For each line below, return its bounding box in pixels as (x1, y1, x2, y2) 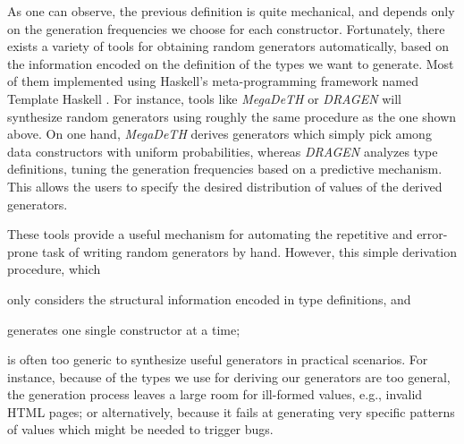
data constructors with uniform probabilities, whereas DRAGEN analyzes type (7, 141, 438, 160)
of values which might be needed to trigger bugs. (7, 420, 274, 439)
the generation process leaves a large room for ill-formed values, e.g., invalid (7, 385, 423, 404)
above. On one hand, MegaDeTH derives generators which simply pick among (7, 124, 432, 143)
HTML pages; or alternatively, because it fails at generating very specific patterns (7, 402, 455, 421)
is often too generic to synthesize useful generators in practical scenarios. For (7, 350, 428, 369)
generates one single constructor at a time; (7, 320, 240, 338)
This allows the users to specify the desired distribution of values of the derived (7, 176, 443, 195)
